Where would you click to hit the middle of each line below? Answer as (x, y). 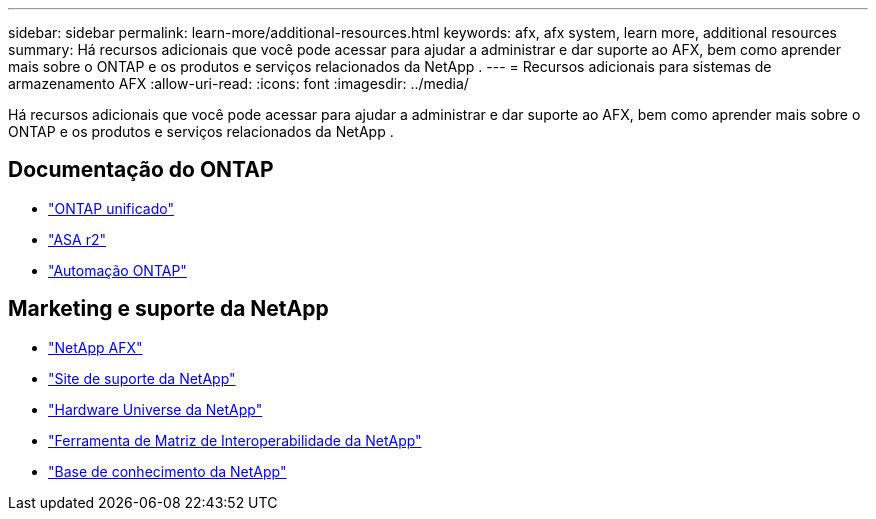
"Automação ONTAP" (117, 270)
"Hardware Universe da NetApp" (155, 409)
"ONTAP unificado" (111, 208)
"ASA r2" (77, 239)
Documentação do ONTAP (141, 170)
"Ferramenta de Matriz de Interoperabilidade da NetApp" (235, 440)
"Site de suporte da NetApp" (142, 378)
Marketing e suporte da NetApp (168, 309)
